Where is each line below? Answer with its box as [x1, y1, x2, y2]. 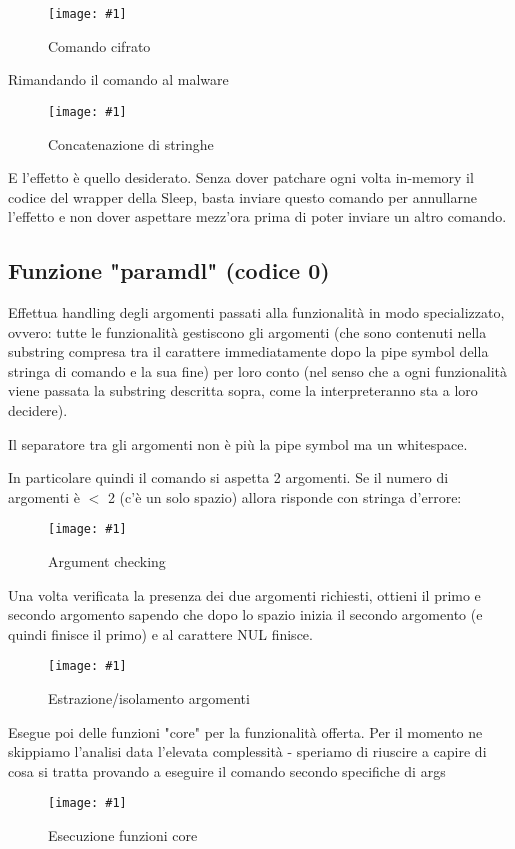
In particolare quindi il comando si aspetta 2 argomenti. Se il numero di [8, 467, 449, 488]
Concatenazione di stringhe [48, 133, 214, 154]
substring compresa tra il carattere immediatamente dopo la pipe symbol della [8, 341, 489, 362]
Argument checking [48, 551, 166, 572]
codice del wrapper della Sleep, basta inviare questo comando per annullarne [8, 186, 477, 207]
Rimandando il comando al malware [8, 69, 229, 90]
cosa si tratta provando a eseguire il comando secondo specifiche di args [8, 760, 446, 781]
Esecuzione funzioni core [48, 825, 198, 846]
